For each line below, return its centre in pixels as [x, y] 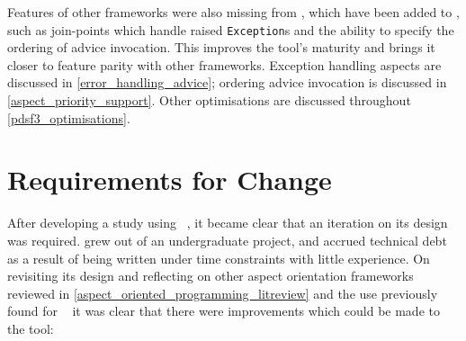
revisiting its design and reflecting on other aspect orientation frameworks [211, 276]
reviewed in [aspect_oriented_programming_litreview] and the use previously [223, 293]
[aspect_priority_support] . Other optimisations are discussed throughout [209, 100]
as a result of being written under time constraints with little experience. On [219, 258]
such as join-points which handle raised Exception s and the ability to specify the [231, 29]
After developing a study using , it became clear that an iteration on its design [228, 223]
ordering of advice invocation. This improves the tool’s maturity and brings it [221, 47]
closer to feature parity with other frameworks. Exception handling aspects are [224, 64]
